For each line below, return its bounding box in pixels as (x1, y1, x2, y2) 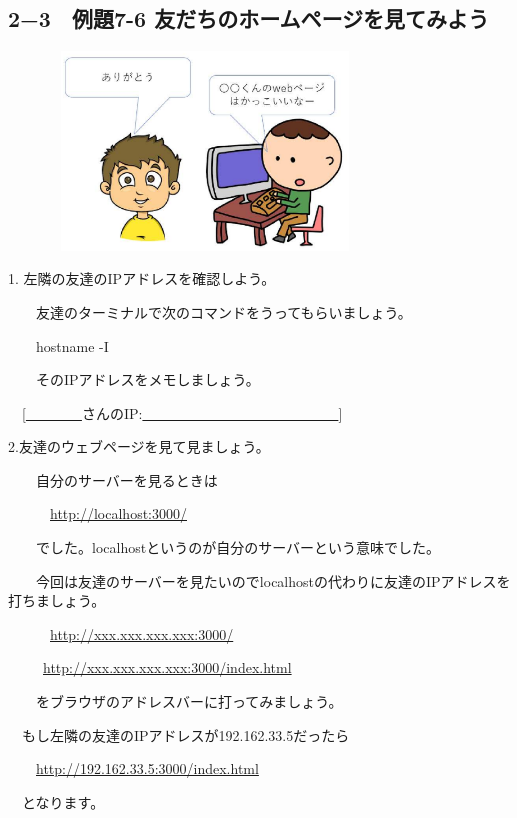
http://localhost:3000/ (50, 503, 187, 524)
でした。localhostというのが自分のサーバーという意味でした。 (35, 537, 440, 558)
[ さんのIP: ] (21, 402, 343, 423)
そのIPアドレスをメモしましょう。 (35, 369, 260, 390)
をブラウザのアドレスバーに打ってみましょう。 (35, 691, 343, 712)
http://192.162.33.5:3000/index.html (36, 758, 259, 779)
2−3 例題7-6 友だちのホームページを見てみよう (8, 3, 490, 34)
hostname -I (35, 335, 109, 356)
